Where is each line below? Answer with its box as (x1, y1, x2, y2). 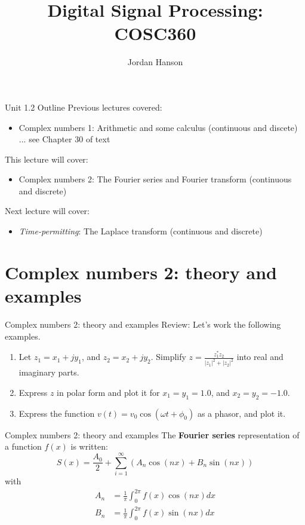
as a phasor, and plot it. (197, 407, 286, 419)
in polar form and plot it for (57, 386, 160, 398)
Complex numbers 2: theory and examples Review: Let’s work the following (5, 318, 281, 330)
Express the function (19, 407, 95, 419)
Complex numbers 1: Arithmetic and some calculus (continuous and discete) (19, 121, 298, 133)
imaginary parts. (19, 366, 79, 379)
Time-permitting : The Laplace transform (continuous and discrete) (19, 225, 263, 237)
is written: (70, 440, 108, 453)
